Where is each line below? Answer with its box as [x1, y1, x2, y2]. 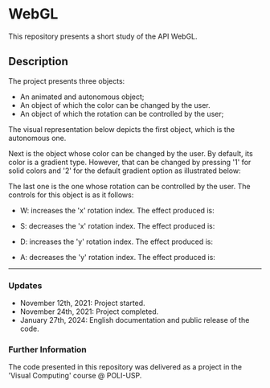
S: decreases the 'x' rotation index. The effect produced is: [19, 221, 215, 230]
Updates [8, 279, 43, 291]
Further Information [8, 344, 87, 355]
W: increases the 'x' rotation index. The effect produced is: [19, 205, 215, 215]
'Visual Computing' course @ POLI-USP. [8, 371, 142, 381]
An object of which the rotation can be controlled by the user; [19, 109, 224, 118]
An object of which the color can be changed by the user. [19, 100, 211, 109]
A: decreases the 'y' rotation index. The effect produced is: [19, 252, 215, 262]
